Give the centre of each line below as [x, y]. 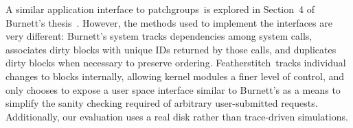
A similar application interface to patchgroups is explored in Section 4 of [160, 9]
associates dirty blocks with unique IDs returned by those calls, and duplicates [171, 49]
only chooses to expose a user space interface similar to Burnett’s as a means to [173, 89]
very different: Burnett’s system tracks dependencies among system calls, [159, 36]
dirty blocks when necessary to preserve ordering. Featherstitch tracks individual [176, 63]
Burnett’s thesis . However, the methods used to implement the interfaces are [169, 22]
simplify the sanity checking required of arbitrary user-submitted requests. [162, 103]
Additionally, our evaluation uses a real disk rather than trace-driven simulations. [177, 116]
